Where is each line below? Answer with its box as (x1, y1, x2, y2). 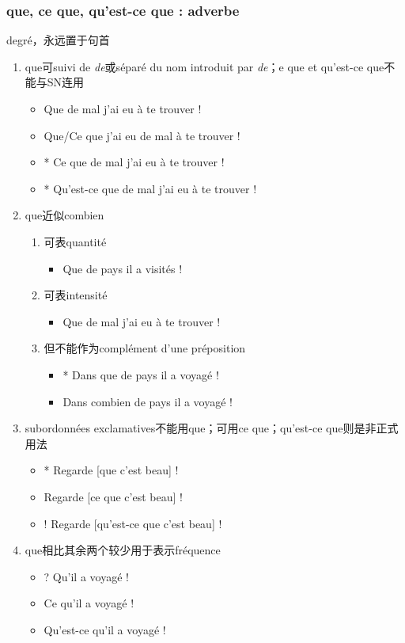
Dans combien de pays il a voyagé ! (62, 393, 233, 409)
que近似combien (25, 207, 104, 223)
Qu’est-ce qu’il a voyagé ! (44, 621, 166, 637)
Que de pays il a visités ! (62, 260, 183, 276)
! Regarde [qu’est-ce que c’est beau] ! (44, 515, 222, 531)
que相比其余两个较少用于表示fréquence (25, 542, 221, 558)
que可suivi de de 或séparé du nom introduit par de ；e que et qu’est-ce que (25, 58, 384, 74)
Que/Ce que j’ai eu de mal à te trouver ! (44, 127, 240, 143)
